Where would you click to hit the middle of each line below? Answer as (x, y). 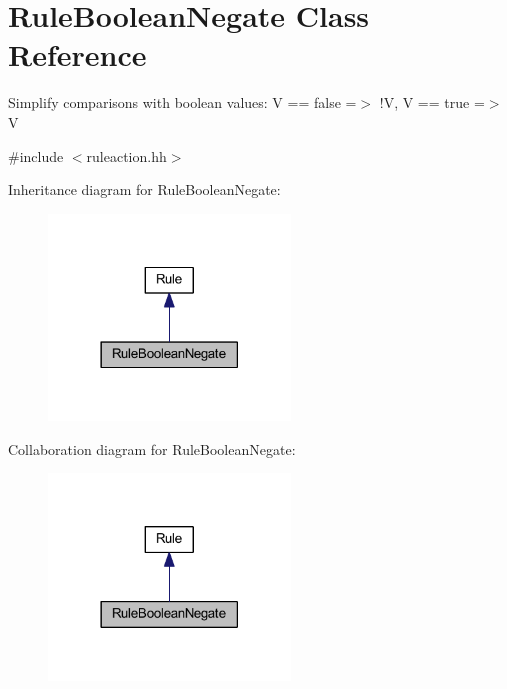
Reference (77, 54)
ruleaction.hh (126, 155)
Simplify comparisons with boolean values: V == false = (182, 102)
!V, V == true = (432, 102)
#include (36, 155)
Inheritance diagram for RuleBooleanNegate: (144, 189)
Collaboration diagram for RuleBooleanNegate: (152, 448)
